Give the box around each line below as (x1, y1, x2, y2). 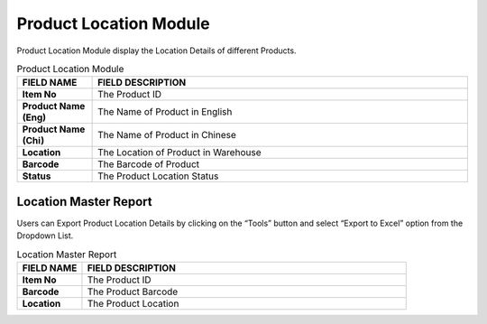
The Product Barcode (87, 285, 179, 298)
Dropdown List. (16, 230, 74, 241)
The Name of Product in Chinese (97, 129, 236, 142)
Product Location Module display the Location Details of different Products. (16, 45, 297, 56)
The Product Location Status (97, 170, 219, 182)
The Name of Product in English (97, 106, 233, 118)
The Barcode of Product (97, 158, 200, 171)
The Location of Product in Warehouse (97, 146, 262, 159)
